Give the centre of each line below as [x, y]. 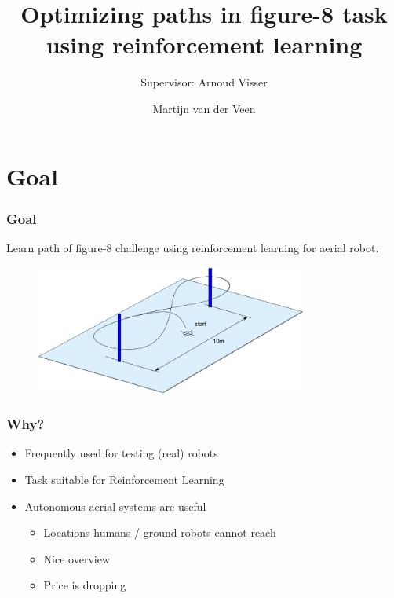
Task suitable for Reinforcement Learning [124, 479]
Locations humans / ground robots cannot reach [160, 532]
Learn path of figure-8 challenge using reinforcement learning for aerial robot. [193, 247]
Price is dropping [85, 585]
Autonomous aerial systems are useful [115, 506]
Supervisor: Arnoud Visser [204, 82]
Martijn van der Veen [204, 108]
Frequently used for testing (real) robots [121, 453]
